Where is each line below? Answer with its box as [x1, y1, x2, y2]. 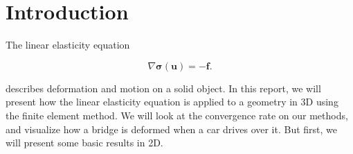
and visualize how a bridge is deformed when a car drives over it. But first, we [6, 121, 338, 136]
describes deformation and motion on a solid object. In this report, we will [6, 80, 321, 95]
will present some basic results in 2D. [6, 135, 163, 150]
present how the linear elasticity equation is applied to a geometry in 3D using [6, 94, 338, 109]
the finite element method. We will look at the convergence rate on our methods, [6, 108, 348, 122]
